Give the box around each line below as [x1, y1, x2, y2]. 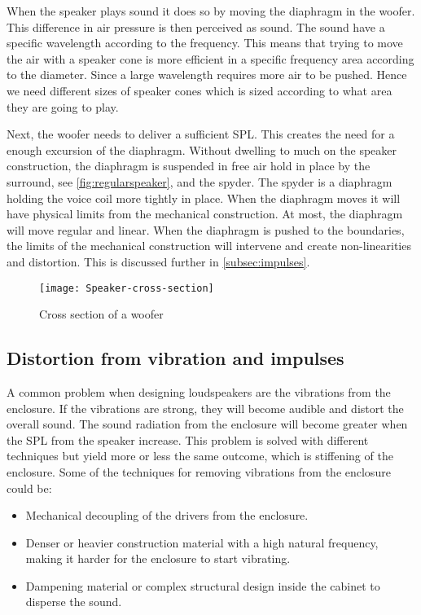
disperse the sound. [25, 593, 122, 610]
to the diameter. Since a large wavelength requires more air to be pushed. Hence [7, 66, 407, 83]
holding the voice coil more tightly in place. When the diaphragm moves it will [7, 189, 401, 206]
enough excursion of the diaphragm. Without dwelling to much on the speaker [7, 141, 397, 158]
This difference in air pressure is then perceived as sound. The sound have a [7, 18, 385, 35]
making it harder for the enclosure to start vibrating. [25, 550, 291, 567]
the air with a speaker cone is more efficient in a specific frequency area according [7, 50, 414, 67]
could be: [7, 479, 52, 496]
